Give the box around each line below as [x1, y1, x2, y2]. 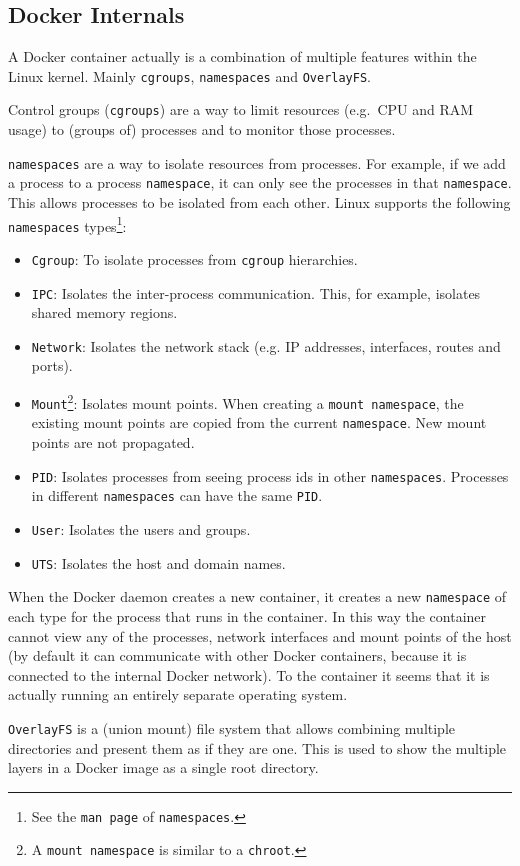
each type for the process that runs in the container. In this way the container [8, 605, 487, 626]
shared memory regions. [31, 302, 178, 323]
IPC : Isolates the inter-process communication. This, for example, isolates [31, 282, 481, 303]
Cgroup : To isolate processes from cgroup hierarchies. [31, 248, 358, 269]
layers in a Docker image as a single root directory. [8, 757, 319, 778]
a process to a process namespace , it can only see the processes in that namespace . [8, 172, 512, 193]
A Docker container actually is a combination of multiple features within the [8, 46, 477, 67]
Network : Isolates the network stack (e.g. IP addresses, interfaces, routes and [31, 335, 501, 356]
